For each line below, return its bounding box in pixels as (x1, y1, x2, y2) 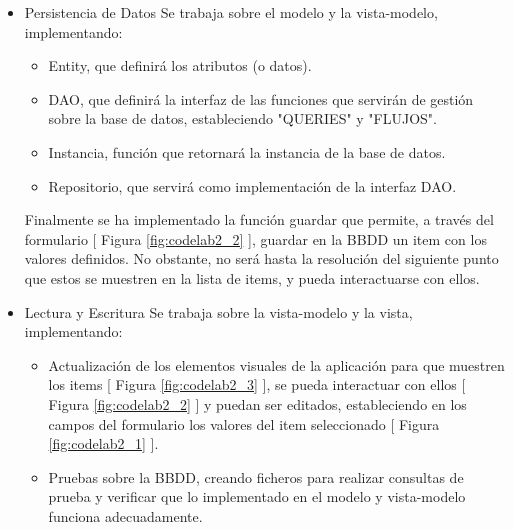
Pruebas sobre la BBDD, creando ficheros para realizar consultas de (48, 466, 464, 487)
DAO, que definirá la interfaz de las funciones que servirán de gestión (48, 88, 474, 109)
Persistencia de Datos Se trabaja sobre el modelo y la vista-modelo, (24, 2, 438, 22)
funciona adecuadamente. (48, 505, 203, 526)
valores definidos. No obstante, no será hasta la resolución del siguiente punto (24, 248, 499, 269)
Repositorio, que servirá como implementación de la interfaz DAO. (48, 175, 457, 196)
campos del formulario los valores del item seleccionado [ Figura (48, 413, 440, 434)
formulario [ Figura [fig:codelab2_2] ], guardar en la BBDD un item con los (24, 228, 487, 249)
